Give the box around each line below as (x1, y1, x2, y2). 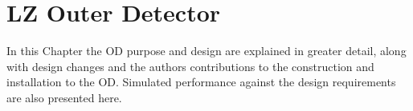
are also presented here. (6, 89, 122, 105)
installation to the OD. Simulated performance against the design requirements (6, 73, 396, 90)
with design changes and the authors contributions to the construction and (6, 57, 374, 74)
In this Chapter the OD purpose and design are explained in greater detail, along (6, 42, 407, 59)
